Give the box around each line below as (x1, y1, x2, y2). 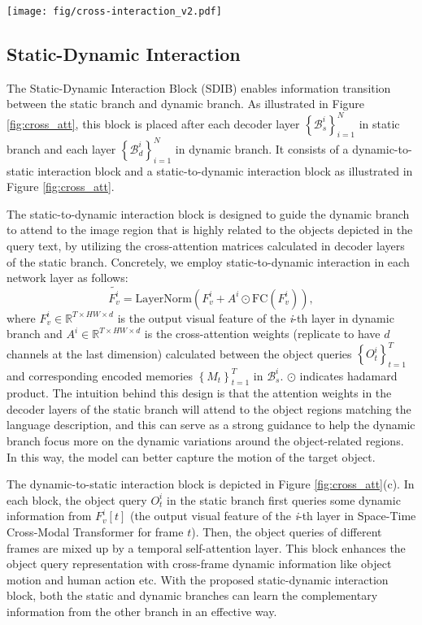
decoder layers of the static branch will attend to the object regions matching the (7, 400, 411, 417)
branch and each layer (7, 140, 116, 157)
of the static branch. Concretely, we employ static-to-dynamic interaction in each (7, 253, 410, 270)
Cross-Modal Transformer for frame (7, 523, 184, 540)
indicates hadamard (299, 367, 398, 384)
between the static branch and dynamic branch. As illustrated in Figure (7, 95, 365, 112)
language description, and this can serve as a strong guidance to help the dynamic (7, 416, 415, 433)
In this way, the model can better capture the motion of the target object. (7, 448, 376, 465)
